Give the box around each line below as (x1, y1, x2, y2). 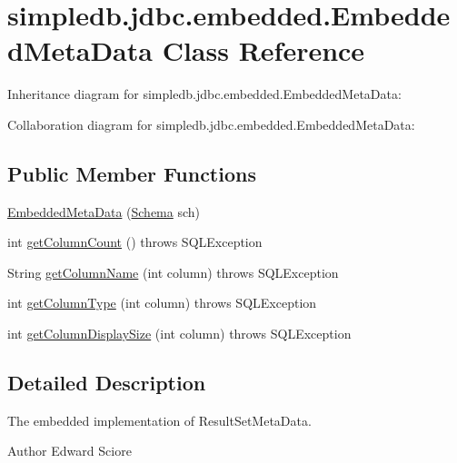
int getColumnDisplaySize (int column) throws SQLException (7, 324, 352, 343)
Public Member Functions (7, 159, 256, 187)
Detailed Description (7, 369, 206, 397)
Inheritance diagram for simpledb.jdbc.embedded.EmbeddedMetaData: (7, 84, 402, 103)
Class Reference (162, 32, 365, 69)
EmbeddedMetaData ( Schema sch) (7, 202, 201, 221)
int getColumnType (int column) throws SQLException (7, 293, 317, 312)
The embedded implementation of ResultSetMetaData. (7, 410, 312, 429)
